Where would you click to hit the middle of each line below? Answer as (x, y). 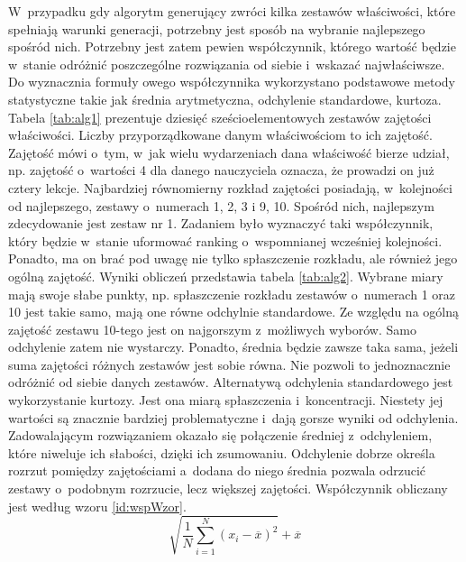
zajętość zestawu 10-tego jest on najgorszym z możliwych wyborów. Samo (212, 329)
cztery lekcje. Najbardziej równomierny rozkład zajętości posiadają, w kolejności (230, 187)
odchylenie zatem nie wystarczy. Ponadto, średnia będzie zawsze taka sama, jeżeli (233, 347)
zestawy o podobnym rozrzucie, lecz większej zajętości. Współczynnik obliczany (228, 488)
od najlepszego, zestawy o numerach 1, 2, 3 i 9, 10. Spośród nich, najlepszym (221, 205)
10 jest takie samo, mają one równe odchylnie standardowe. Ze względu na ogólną (233, 312)
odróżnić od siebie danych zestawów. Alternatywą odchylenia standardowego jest (231, 382)
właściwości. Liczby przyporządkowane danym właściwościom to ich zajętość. (220, 135)
